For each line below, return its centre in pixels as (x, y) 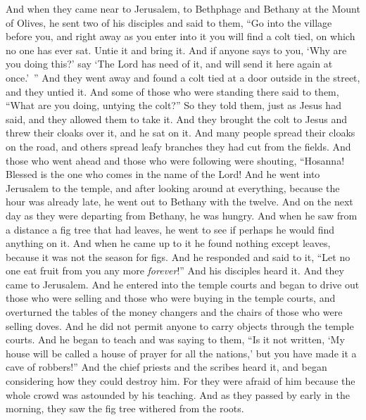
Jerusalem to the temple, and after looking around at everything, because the (173, 187)
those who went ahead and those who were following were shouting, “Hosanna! (175, 160)
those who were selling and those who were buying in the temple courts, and (171, 298)
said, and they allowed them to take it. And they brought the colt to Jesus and (177, 119)
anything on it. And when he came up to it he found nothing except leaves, (168, 243)
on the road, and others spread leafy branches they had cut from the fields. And (178, 146)
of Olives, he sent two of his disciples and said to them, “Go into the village (169, 22)
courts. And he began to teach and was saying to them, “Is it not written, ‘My (175, 339)
